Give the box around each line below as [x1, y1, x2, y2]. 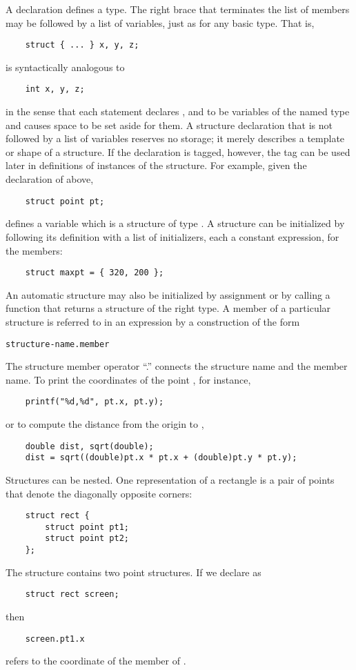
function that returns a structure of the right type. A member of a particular [6, 301, 331, 315]
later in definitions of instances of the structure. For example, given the [6, 158, 307, 173]
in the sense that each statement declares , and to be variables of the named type [6, 104, 350, 119]
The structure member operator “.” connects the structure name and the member [6, 359, 348, 373]
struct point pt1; [45, 522, 129, 532]
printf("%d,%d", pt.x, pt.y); [25, 397, 164, 407]
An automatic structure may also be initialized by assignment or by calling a [6, 287, 330, 302]
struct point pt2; [45, 533, 129, 544]
